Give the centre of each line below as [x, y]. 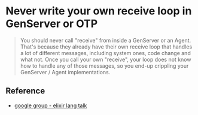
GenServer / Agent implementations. [65, 72]
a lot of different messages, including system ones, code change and [105, 53]
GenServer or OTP [52, 24]
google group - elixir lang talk [51, 105]
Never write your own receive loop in [99, 11]
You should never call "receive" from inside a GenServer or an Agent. [106, 40]
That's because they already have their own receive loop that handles [106, 47]
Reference [25, 91]
